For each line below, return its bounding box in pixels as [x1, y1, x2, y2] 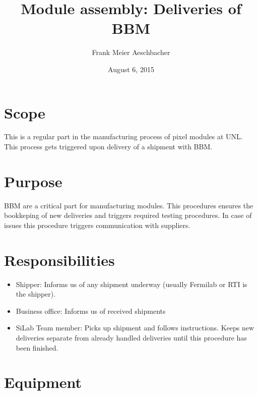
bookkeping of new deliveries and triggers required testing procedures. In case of [4, 210, 252, 220]
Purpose [4, 171, 62, 191]
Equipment [4, 372, 82, 392]
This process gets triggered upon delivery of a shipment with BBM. [4, 141, 213, 152]
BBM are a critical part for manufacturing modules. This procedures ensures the [4, 200, 253, 210]
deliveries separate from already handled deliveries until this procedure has [16, 332, 247, 343]
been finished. [16, 342, 58, 353]
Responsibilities [4, 249, 115, 270]
